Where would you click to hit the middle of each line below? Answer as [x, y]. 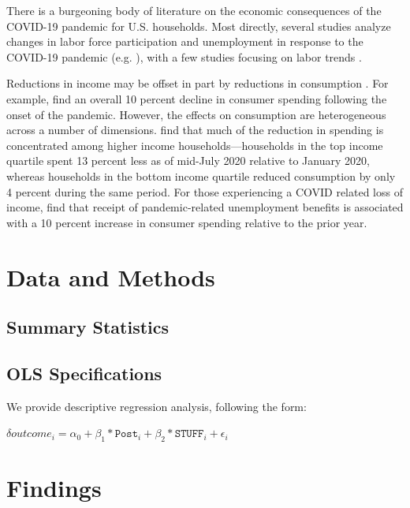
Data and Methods [111, 276]
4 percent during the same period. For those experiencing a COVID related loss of [205, 191]
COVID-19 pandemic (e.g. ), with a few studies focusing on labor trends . [184, 56]
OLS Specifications [84, 373]
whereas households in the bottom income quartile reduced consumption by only [201, 176]
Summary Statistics [88, 327]
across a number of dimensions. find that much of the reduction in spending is [195, 130]
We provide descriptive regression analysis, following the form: [157, 406]
